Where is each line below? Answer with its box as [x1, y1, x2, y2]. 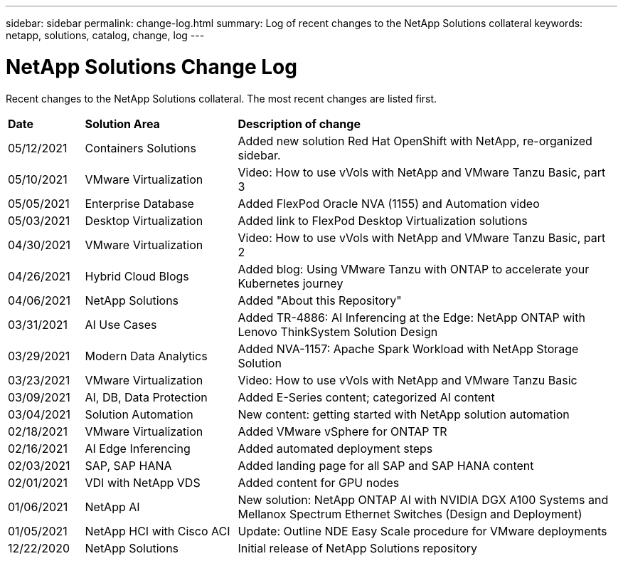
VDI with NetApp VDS [85, 475, 201, 490]
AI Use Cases [85, 317, 157, 332]
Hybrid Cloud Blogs [85, 268, 189, 283]
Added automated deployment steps [238, 441, 433, 456]
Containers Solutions [85, 140, 196, 155]
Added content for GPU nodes [238, 475, 400, 490]
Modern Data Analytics [85, 348, 208, 363]
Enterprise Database [85, 196, 194, 211]
